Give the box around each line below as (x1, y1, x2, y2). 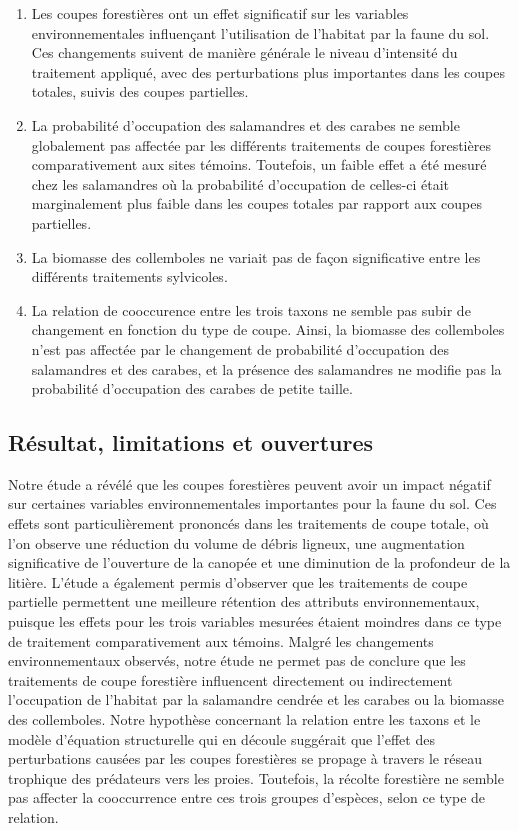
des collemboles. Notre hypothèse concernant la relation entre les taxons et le (8, 709, 481, 730)
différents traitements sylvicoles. (31, 266, 228, 287)
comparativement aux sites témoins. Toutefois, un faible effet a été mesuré (31, 154, 487, 175)
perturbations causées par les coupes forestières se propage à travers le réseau (8, 748, 482, 769)
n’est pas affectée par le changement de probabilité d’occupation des (31, 338, 449, 359)
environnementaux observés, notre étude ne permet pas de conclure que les (8, 650, 466, 671)
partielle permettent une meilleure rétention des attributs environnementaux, (8, 591, 480, 612)
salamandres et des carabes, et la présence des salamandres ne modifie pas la (31, 358, 502, 379)
